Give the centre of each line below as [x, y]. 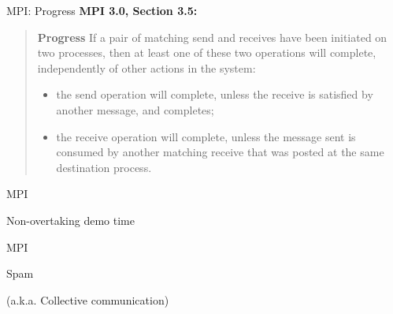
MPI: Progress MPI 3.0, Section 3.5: [102, 10]
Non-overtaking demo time [70, 220]
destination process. [104, 167]
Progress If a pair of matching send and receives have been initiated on [212, 37]
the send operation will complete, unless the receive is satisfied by [215, 94]
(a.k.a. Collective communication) [88, 299]
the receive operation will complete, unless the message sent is [206, 136]
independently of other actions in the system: [146, 67]
